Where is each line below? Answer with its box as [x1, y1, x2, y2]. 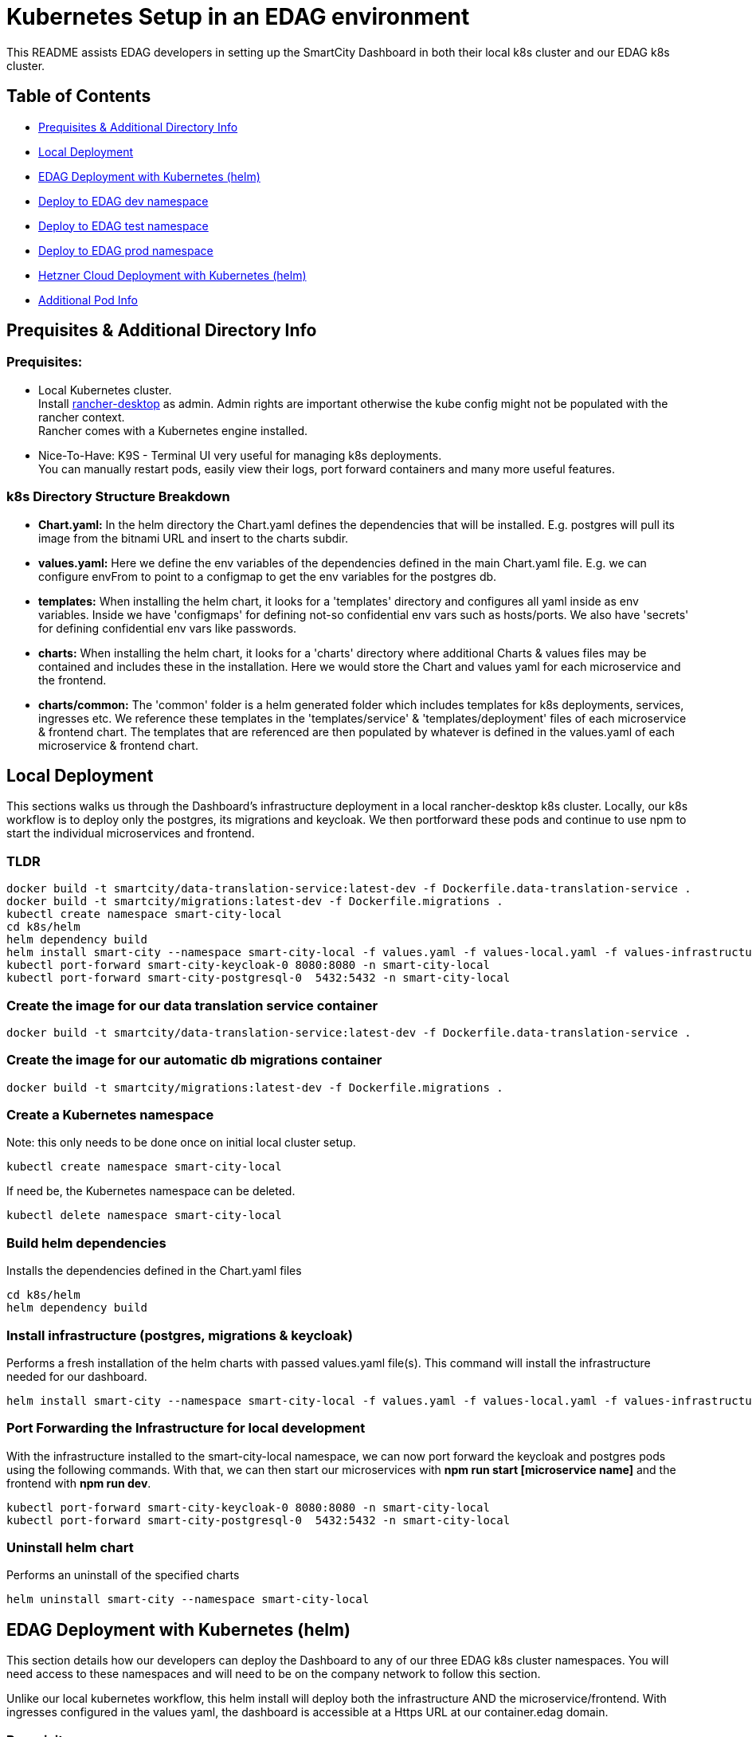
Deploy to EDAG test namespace [38, 218, 209, 233]
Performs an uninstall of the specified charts [6, 1568, 240, 1582]
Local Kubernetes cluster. [38, 382, 172, 397]
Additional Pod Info [38, 292, 138, 307]
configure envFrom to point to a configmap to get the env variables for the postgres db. [38, 569, 497, 583]
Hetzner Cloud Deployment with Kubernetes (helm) [38, 268, 307, 282]
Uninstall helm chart [6, 1539, 134, 1556]
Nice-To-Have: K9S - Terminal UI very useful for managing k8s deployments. [38, 448, 442, 462]
